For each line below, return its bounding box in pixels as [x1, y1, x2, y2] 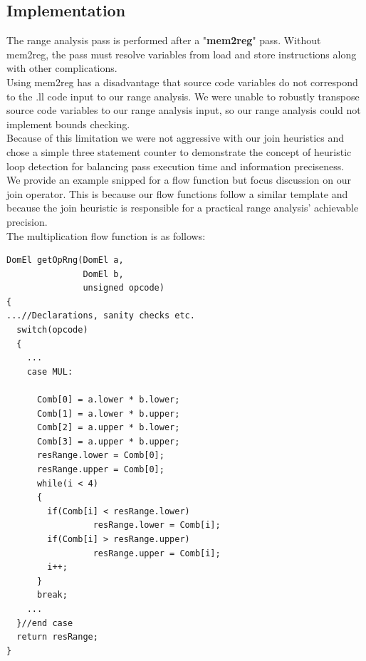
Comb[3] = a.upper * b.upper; [36, 436, 180, 447]
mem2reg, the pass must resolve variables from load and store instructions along [6, 46, 357, 61]
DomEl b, [83, 269, 124, 279]
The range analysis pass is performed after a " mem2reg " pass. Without [6, 33, 321, 48]
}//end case [16, 618, 73, 628]
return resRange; [16, 632, 98, 642]
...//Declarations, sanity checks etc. [6, 311, 195, 321]
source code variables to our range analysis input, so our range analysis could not [6, 103, 361, 118]
